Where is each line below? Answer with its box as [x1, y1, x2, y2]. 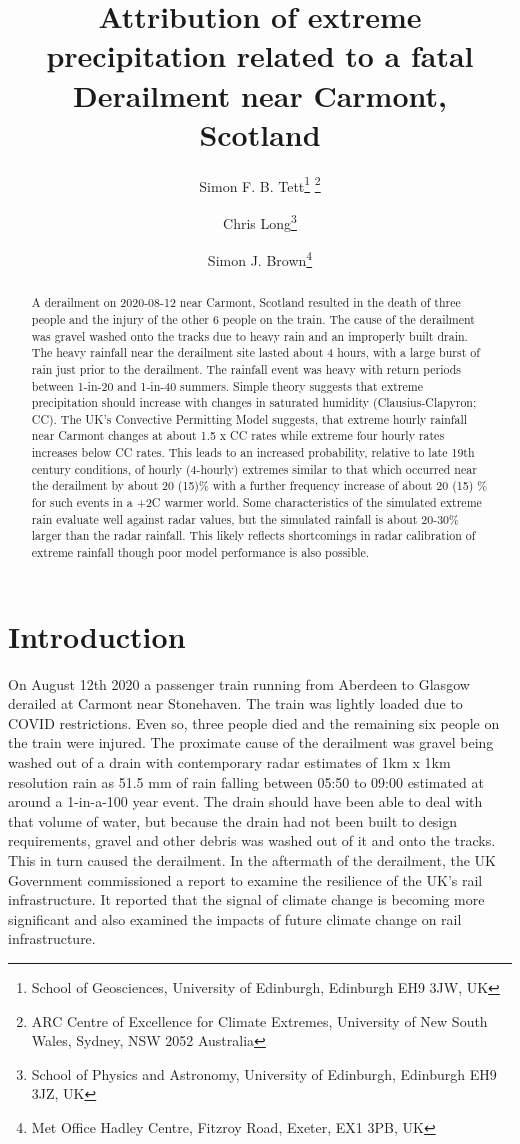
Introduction [8, 615, 186, 656]
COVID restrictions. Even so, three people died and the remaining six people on [8, 712, 500, 733]
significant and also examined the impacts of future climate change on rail [8, 908, 462, 929]
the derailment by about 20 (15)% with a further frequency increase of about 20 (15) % [31, 477, 488, 494]
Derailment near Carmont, [73, 74, 447, 115]
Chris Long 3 [223, 209, 297, 233]
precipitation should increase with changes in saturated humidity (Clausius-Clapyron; [31, 394, 477, 411]
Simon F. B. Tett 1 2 [199, 172, 321, 196]
